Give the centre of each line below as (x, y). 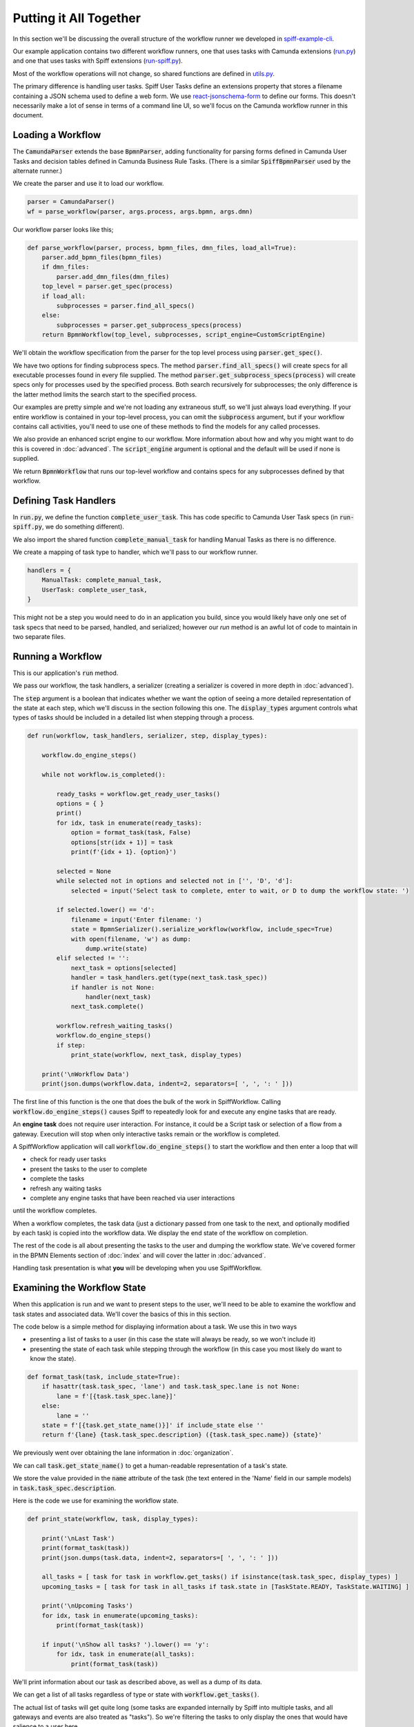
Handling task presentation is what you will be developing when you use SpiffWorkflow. (137, 1268)
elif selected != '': (93, 958)
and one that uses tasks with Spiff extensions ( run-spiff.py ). (98, 61)
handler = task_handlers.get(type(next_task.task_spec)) (169, 978)
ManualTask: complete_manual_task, (102, 580)
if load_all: (64, 296)
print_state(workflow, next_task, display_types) (156, 1055)
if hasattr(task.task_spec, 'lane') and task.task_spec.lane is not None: (171, 1386)
